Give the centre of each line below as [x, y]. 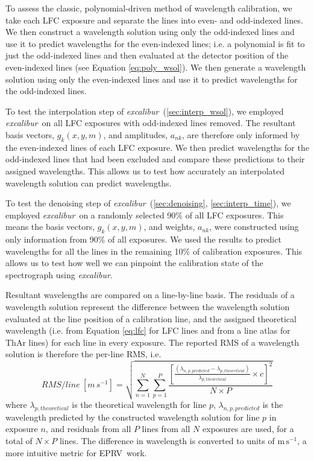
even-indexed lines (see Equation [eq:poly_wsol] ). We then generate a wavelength [156, 67]
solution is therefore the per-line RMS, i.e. [83, 354]
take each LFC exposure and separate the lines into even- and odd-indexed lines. [154, 20]
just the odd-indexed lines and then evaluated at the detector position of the [147, 55]
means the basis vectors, [50, 227]
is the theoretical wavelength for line [139, 404]
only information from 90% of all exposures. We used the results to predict [143, 239]
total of [19, 440]
